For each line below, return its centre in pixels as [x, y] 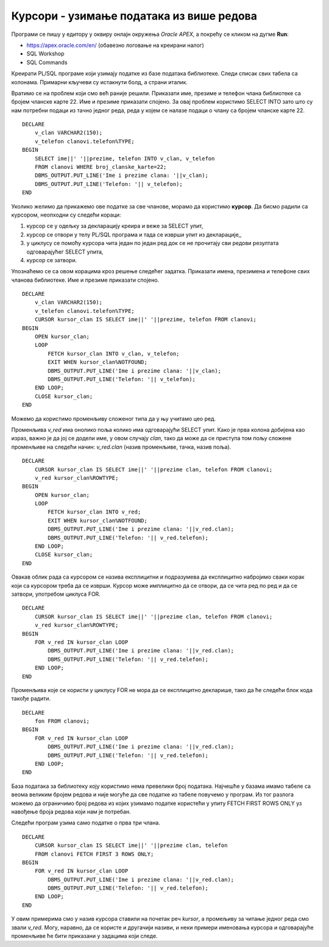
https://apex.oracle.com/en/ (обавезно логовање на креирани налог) [115, 45]
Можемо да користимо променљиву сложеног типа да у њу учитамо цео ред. [114, 418]
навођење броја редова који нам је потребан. [71, 812]
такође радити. [31, 699]
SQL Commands [47, 62]
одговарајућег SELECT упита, [65, 252]
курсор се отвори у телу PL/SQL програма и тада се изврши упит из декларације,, [134, 234]
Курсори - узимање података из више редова [134, 16]
